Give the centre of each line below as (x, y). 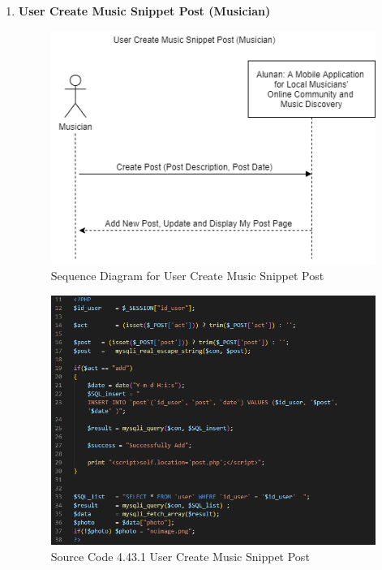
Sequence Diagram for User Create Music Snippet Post (187, 276)
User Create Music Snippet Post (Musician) (144, 11)
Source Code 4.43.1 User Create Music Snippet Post (180, 556)
